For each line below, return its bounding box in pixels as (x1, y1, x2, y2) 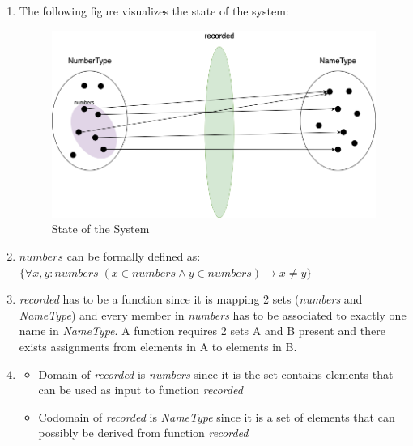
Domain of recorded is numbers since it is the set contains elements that (38, 365, 394, 382)
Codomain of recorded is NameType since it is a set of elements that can (38, 408, 395, 425)
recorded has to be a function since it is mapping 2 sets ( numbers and (19, 291, 363, 308)
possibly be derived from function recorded (38, 424, 249, 441)
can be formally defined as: (66, 248, 201, 265)
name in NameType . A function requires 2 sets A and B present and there (19, 322, 385, 339)
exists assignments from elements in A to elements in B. (19, 338, 297, 355)
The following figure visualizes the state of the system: (19, 2, 289, 19)
